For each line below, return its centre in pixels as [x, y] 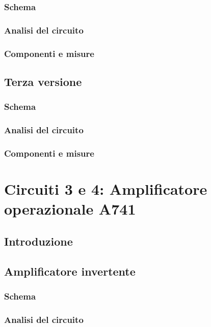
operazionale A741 [70, 209]
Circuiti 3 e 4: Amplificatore [106, 189]
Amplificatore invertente [70, 271]
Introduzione [38, 241]
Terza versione [43, 81]
